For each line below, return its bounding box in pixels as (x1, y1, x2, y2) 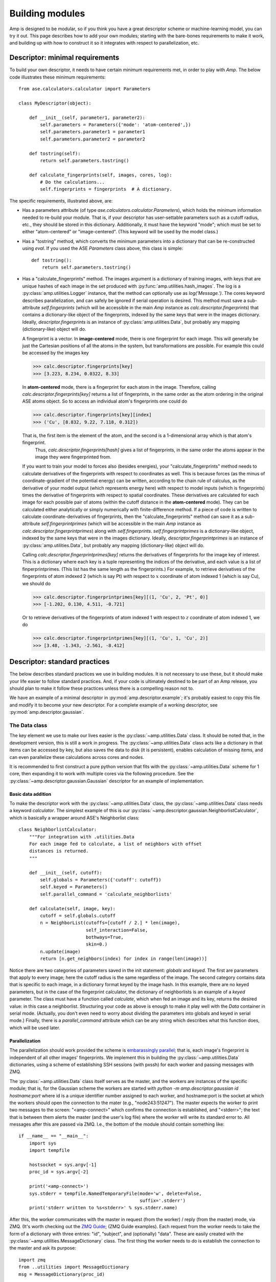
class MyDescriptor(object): (18, 100, 91, 106)
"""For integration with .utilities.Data (29, 834, 135, 839)
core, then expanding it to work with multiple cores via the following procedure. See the (9, 771, 194, 777)
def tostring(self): (29, 150, 81, 156)
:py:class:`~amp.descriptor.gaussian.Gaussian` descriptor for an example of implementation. (9, 777, 204, 784)
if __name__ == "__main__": (18, 1133, 89, 1139)
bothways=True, (85, 934, 124, 940)
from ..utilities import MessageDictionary (18, 1264, 129, 1270)
